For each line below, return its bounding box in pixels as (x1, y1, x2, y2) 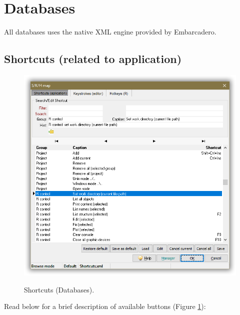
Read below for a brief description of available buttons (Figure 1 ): (4, 301, 206, 311)
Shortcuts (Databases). (24, 284, 94, 294)
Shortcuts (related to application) (4, 51, 182, 66)
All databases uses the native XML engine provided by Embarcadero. (4, 26, 216, 37)
